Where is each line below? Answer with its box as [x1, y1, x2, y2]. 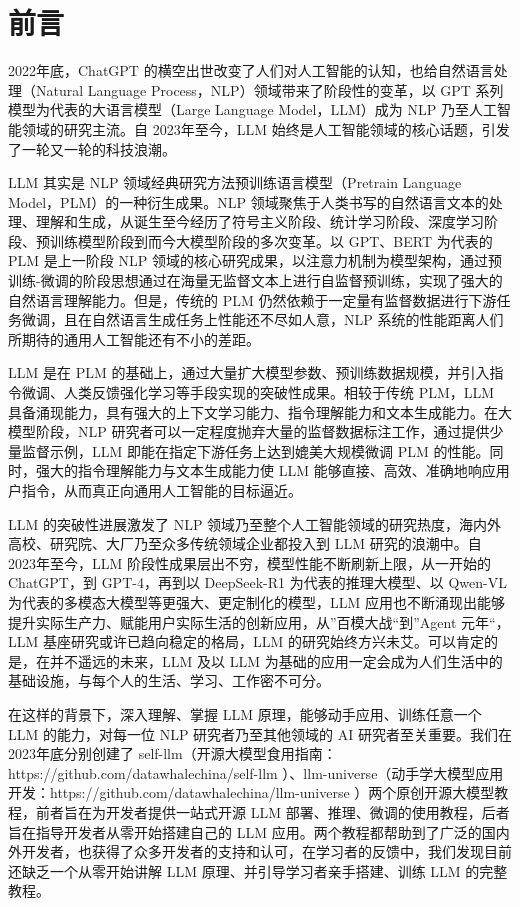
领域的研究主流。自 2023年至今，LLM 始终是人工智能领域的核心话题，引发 [21, 118, 510, 139]
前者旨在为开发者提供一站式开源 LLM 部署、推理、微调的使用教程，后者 [35, 801, 510, 822]
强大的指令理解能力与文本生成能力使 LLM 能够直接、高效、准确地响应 [35, 460, 496, 481]
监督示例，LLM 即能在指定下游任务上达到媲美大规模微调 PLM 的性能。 [21, 440, 490, 461]
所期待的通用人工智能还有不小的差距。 [8, 328, 260, 349]
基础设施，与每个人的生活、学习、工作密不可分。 [8, 670, 330, 691]
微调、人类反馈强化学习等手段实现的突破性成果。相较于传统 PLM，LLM [21, 382, 495, 403]
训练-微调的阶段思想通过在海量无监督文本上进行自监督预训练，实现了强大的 [8, 270, 503, 291]
